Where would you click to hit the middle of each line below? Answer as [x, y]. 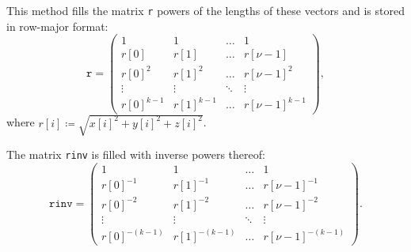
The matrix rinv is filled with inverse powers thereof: [136, 154]
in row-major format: [57, 26]
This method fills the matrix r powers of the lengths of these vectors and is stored [205, 10]
